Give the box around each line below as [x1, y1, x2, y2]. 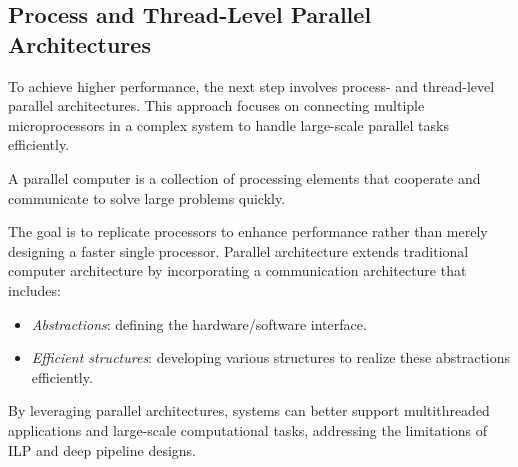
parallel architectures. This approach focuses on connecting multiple [8, 95, 425, 116]
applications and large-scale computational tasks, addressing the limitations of [8, 419, 487, 440]
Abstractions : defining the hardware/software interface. [31, 313, 367, 334]
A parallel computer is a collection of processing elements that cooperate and [8, 167, 481, 188]
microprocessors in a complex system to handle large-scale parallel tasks [8, 114, 449, 135]
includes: [8, 279, 61, 300]
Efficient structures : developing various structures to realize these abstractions [31, 347, 511, 368]
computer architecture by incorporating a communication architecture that [8, 260, 467, 281]
